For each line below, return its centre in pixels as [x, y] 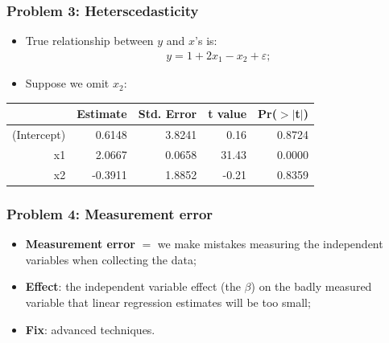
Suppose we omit [67, 83]
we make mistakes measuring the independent [270, 244]
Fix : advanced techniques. [90, 329]
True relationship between [89, 41]
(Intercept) [39, 135]
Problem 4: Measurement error [110, 213]
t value [228, 114]
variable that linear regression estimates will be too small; [168, 302]
